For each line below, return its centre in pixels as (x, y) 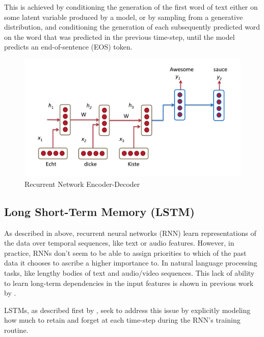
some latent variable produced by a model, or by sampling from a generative (124, 17)
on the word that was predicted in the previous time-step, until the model (120, 37)
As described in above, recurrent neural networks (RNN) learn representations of (130, 233)
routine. (16, 330)
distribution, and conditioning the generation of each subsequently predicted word (132, 27)
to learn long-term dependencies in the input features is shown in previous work (129, 283)
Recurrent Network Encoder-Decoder (82, 184)
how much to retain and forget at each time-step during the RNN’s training (122, 320)
